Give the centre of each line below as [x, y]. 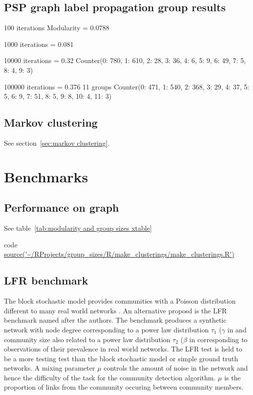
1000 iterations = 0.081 [39, 44]
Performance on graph [62, 208]
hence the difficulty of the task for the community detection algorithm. [110, 377]
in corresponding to [218, 339]
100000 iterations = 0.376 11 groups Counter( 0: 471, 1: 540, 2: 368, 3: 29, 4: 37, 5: [127, 86]
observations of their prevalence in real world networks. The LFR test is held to [123, 349]
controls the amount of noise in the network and [176, 368]
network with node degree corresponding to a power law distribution [106, 329]
